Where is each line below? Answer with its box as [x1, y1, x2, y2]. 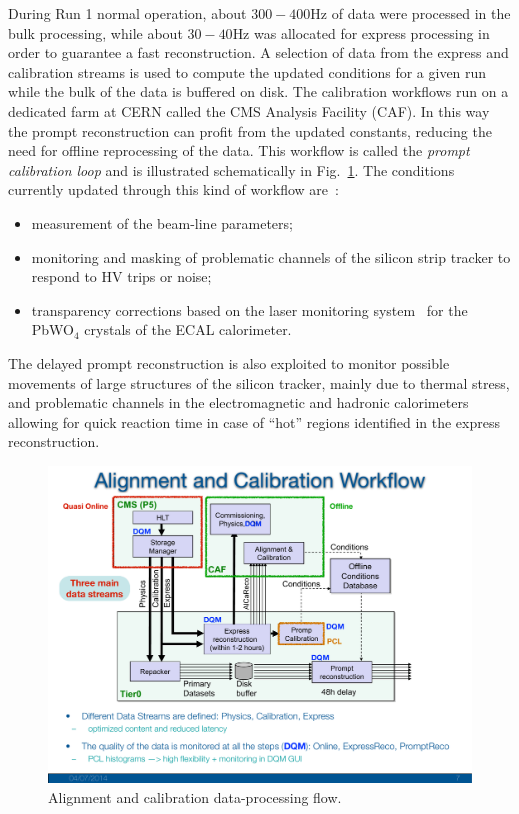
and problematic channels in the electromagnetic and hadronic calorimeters [8, 392, 469, 413]
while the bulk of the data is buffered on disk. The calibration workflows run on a [8, 81, 509, 102]
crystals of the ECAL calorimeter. [84, 319, 292, 340]
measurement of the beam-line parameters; [31, 212, 293, 233]
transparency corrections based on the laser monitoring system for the [31, 299, 468, 320]
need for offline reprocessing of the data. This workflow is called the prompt [8, 140, 470, 161]
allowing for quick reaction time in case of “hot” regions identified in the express [8, 411, 500, 432]
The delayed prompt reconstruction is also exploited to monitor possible [8, 352, 450, 373]
